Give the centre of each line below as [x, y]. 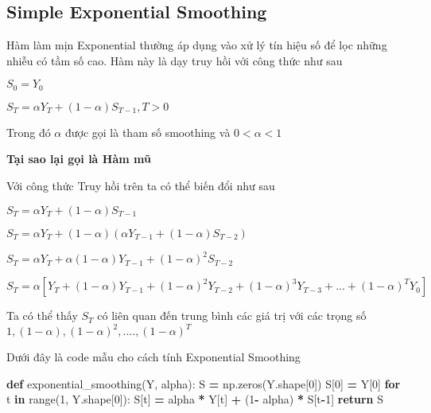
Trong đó [29, 132]
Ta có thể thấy [42, 316]
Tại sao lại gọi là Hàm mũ [79, 159]
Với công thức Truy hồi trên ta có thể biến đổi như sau [141, 186]
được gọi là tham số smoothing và [148, 132]
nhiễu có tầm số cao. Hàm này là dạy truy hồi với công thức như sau [175, 60]
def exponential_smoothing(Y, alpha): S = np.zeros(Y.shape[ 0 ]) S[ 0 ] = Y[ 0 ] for [204, 383]
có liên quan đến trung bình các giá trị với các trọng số [232, 316]
